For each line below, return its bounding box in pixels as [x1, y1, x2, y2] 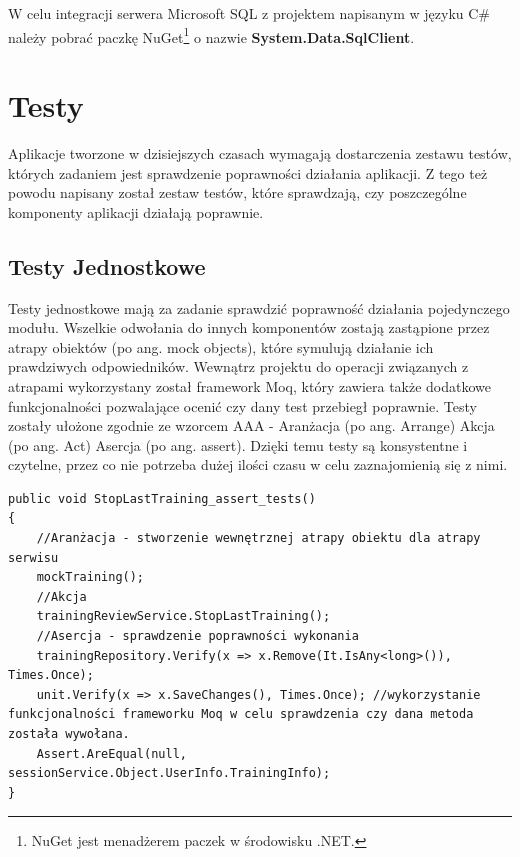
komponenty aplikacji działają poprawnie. [8, 201, 264, 222]
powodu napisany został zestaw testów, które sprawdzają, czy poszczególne [8, 182, 467, 203]
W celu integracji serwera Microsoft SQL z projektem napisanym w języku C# [8, 3, 491, 23]
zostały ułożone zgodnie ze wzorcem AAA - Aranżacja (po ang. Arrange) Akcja [8, 415, 495, 436]
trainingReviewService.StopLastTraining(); [36, 609, 331, 624]
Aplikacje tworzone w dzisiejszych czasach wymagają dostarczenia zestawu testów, [8, 142, 512, 163]
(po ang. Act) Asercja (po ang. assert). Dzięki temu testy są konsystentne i [8, 434, 468, 455]
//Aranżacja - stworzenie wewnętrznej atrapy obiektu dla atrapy [36, 531, 481, 546]
